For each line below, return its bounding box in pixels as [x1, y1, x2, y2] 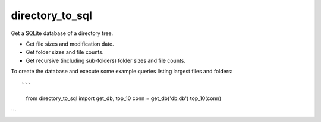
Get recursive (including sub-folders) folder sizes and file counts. [26, 57, 186, 64]
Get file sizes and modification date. [26, 40, 114, 47]
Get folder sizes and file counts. [26, 49, 104, 56]
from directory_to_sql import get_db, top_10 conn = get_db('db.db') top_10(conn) [26, 95, 222, 102]
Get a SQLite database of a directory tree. [11, 30, 114, 37]
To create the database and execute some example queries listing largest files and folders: [11, 68, 233, 75]
